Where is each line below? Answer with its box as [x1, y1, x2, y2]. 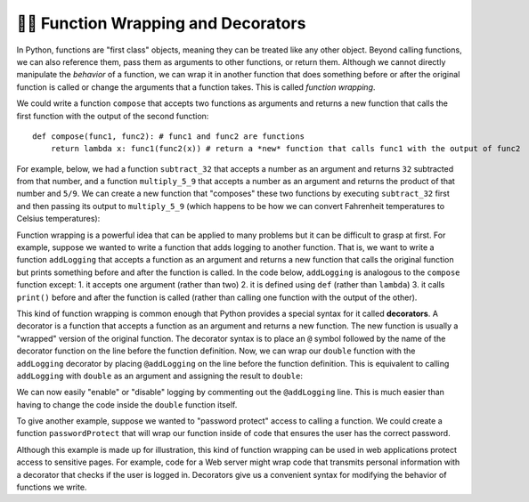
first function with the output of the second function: [16, 110, 209, 121]
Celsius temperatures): [16, 214, 101, 224]
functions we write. [16, 482, 87, 493]
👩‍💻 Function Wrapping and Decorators [16, 13, 306, 33]
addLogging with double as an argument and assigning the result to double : [16, 370, 303, 381]
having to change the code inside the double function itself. [16, 399, 238, 409]
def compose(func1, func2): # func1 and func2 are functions [32, 131, 305, 142]
